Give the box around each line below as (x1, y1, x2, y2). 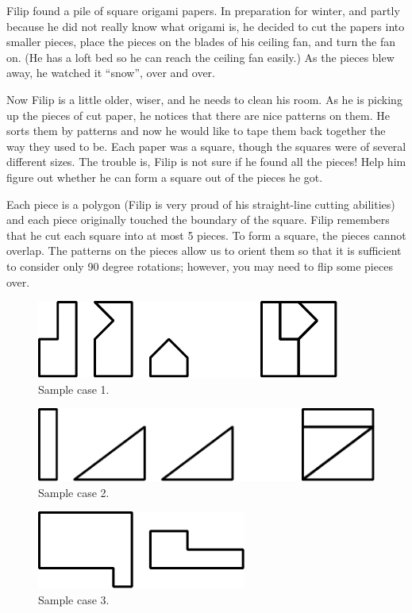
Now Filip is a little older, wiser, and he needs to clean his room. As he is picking (6, 91, 402, 107)
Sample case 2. (38, 484, 110, 500)
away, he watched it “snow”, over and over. (6, 64, 216, 81)
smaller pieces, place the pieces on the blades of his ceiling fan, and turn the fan (6, 33, 396, 50)
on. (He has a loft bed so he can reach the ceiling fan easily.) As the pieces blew (6, 48, 395, 65)
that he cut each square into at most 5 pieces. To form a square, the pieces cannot (6, 226, 406, 243)
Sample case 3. (38, 592, 110, 608)
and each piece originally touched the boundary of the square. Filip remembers (6, 211, 390, 228)
